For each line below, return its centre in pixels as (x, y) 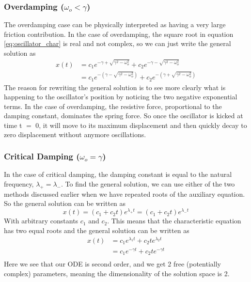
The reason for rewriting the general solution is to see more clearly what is (115, 87)
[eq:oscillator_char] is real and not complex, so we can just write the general (118, 43)
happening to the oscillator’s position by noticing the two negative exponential (121, 97)
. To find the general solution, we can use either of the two (148, 183)
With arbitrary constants (41, 221)
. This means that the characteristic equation (174, 221)
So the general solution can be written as (65, 203)
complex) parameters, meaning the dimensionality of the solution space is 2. (117, 273)
